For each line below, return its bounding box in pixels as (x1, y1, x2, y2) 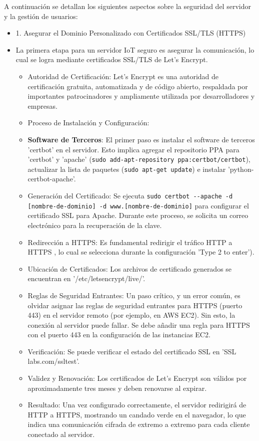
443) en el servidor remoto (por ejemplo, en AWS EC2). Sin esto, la (27, 310, 235, 320)
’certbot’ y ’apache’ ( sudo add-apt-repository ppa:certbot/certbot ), (27, 154, 250, 164)
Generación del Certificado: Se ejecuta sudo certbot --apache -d (27, 190, 233, 201)
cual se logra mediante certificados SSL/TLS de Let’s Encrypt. (15, 54, 208, 65)
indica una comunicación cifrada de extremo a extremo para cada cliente (27, 419, 250, 429)
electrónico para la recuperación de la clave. (27, 219, 162, 230)
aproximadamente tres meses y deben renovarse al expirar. (27, 382, 207, 393)
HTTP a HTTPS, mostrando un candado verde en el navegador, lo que (27, 409, 246, 419)
